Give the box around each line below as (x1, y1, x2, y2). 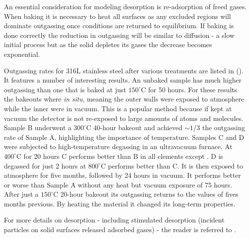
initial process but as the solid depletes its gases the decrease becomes (4, 39, 212, 50)
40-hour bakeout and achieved (93, 122, 183, 133)
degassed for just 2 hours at (4, 160, 86, 170)
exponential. (4, 49, 40, 59)
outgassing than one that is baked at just (4, 84, 126, 94)
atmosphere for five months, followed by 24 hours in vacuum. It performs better (4, 170, 241, 180)
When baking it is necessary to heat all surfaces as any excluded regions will (4, 11, 231, 21)
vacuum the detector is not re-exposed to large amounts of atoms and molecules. (4, 113, 244, 123)
